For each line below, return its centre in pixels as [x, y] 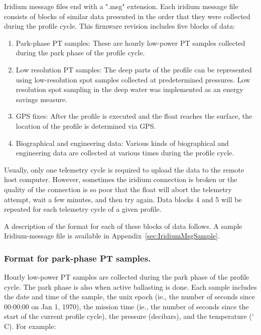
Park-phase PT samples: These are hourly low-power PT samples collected [130, 43]
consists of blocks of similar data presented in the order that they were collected [127, 16]
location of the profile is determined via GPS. [86, 125]
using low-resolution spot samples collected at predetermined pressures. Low [133, 79]
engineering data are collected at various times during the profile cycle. [125, 153]
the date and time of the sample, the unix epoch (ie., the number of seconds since [130, 297]
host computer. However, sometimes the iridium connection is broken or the [121, 179]
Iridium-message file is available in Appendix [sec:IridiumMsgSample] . [112, 236]
